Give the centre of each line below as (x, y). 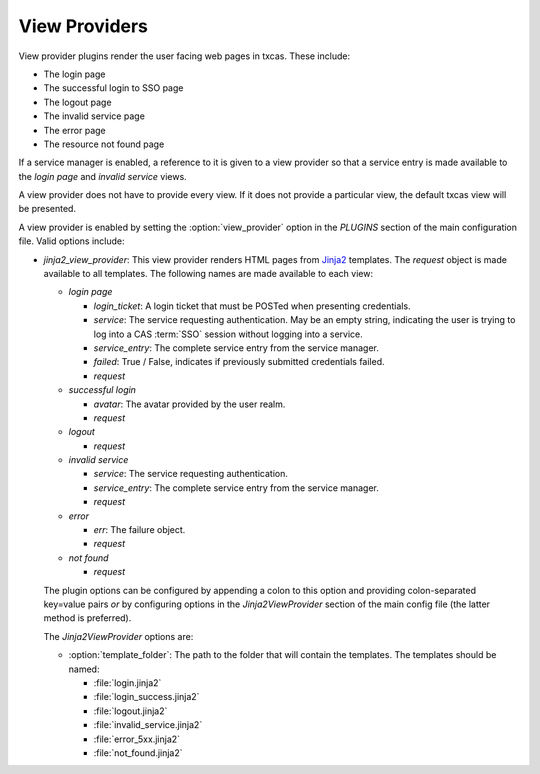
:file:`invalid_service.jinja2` (148, 725)
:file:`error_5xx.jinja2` (136, 739)
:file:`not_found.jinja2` (138, 752)
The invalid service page (94, 116)
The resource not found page (104, 144)
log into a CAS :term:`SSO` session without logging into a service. (228, 334)
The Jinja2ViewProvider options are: (118, 636)
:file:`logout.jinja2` (130, 711)
